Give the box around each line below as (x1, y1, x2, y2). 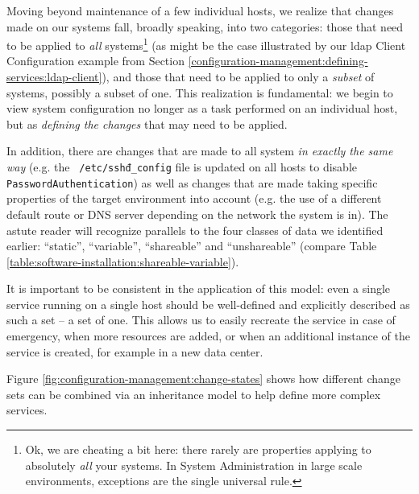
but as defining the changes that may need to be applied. (6, 115, 288, 132)
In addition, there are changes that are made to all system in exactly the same (6, 142, 393, 159)
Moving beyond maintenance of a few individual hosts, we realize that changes (6, 2, 394, 19)
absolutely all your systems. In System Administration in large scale (25, 456, 363, 473)
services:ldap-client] (6, 68, 102, 85)
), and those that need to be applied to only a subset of (102, 68, 375, 85)
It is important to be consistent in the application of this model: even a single (6, 280, 391, 297)
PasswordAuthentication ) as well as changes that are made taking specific (6, 174, 378, 191)
